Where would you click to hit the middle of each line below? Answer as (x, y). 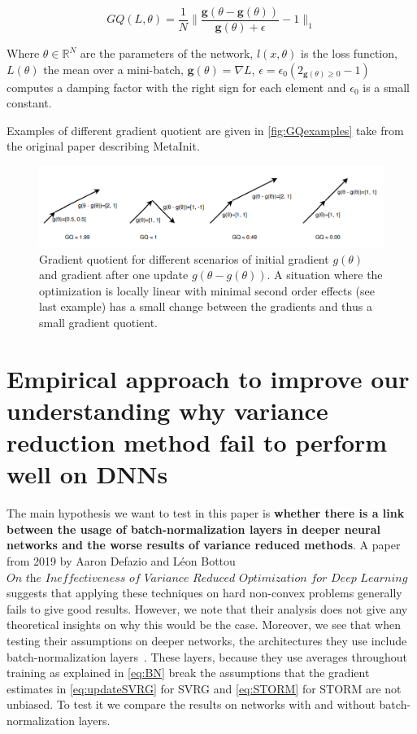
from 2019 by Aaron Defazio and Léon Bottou (121, 560)
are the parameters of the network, (167, 53)
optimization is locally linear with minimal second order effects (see (207, 290)
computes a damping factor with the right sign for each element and (176, 87)
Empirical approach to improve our (208, 378)
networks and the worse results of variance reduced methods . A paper (204, 545)
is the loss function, (349, 53)
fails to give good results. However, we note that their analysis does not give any (207, 608)
